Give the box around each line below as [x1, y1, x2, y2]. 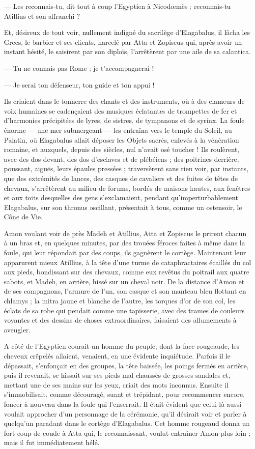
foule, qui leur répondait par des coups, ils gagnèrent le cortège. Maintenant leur [4, 247, 246, 258]
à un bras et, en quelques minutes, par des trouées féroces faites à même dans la [4, 238, 245, 248]
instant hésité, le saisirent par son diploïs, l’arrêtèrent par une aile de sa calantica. [4, 46, 251, 57]
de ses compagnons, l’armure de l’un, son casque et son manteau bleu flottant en [4, 286, 246, 296]
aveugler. [4, 324, 31, 334]
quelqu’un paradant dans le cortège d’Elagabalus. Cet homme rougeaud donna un [4, 418, 250, 428]
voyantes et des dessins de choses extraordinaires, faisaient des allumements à [4, 315, 237, 325]
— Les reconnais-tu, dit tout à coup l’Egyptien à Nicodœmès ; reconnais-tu [4, 1, 231, 11]
